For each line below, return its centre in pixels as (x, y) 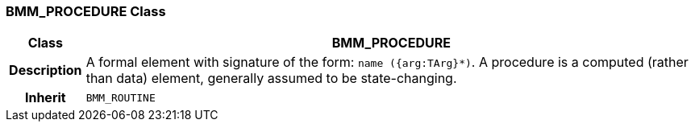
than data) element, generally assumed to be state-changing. (271, 78)
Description (46, 70)
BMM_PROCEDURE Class (86, 11)
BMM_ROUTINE (121, 97)
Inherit (45, 98)
